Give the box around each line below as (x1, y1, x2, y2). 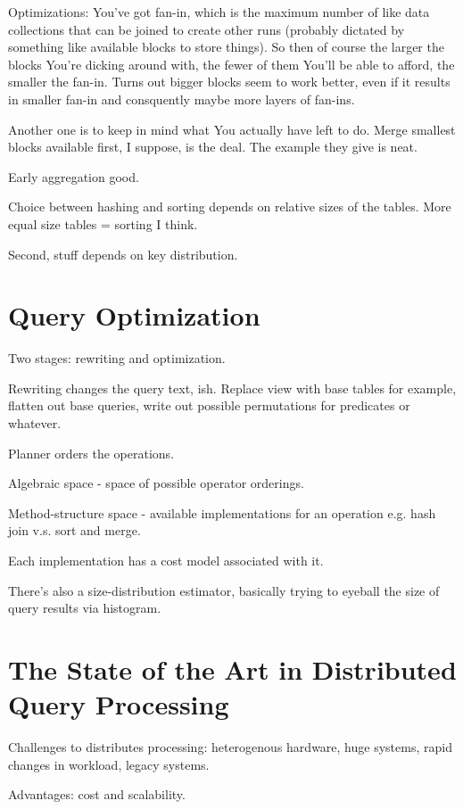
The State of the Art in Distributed (8, 650, 457, 687)
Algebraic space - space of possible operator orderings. (8, 474, 304, 492)
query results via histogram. (8, 598, 161, 617)
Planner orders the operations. (8, 443, 175, 462)
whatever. (8, 414, 62, 433)
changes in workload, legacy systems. (8, 755, 210, 773)
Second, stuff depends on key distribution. (8, 244, 238, 263)
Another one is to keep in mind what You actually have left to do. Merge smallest (8, 120, 456, 138)
